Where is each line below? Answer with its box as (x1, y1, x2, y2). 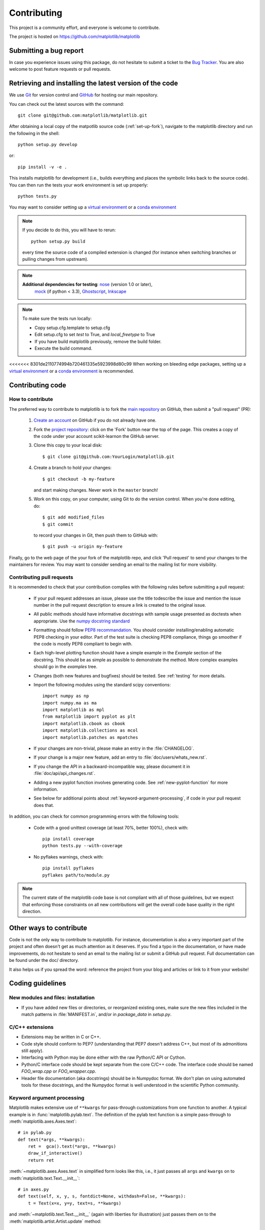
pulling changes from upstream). (22, 256, 88, 262)
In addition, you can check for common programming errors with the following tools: (9, 813, 179, 819)
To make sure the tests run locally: (22, 315, 92, 322)
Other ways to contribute (9, 923, 88, 932)
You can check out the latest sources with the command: (9, 101, 125, 107)
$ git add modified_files (42, 515, 105, 520)
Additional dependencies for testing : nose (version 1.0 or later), (22, 281, 153, 287)
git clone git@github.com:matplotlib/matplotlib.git (18, 112, 147, 118)
